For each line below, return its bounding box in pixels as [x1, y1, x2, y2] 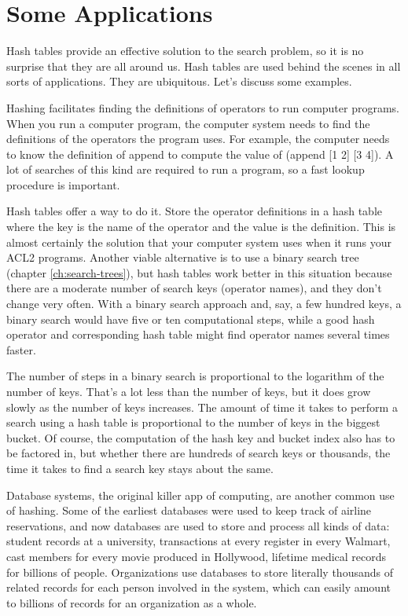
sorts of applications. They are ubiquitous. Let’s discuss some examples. [6, 73, 352, 90]
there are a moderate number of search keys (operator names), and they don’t [6, 280, 382, 296]
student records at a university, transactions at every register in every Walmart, [6, 533, 391, 549]
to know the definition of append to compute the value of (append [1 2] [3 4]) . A [6, 145, 394, 162]
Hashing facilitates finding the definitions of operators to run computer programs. [6, 99, 400, 115]
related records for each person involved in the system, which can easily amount [6, 579, 391, 596]
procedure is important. [6, 176, 120, 192]
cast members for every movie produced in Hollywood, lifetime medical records [6, 548, 387, 564]
